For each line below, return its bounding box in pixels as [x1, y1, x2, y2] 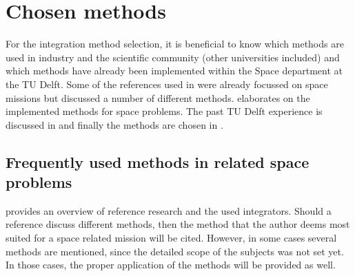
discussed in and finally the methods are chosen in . [6, 117, 223, 131]
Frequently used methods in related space [6, 151, 310, 172]
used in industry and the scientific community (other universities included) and [6, 50, 340, 64]
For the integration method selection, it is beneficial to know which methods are [6, 36, 344, 51]
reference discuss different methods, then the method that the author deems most [6, 217, 350, 231]
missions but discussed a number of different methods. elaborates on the [6, 90, 310, 105]
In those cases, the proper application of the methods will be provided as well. [6, 257, 336, 272]
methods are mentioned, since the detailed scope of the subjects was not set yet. [6, 244, 344, 258]
